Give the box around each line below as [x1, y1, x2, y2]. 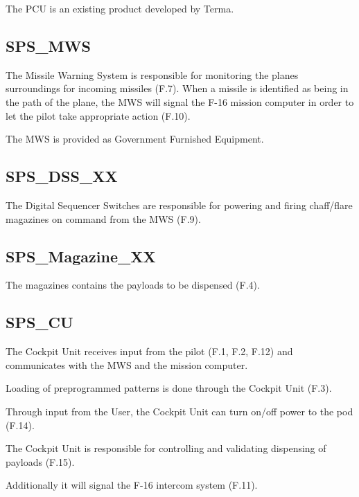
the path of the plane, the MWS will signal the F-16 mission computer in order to [6, 94, 354, 109]
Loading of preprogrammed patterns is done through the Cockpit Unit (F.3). [6, 381, 332, 395]
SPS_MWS [6, 35, 91, 56]
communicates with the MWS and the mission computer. [6, 357, 248, 372]
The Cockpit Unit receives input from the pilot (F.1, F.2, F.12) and [6, 344, 293, 359]
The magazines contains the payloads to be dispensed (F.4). [6, 278, 260, 292]
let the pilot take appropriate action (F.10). [6, 108, 191, 123]
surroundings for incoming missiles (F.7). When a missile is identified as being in [6, 81, 349, 96]
